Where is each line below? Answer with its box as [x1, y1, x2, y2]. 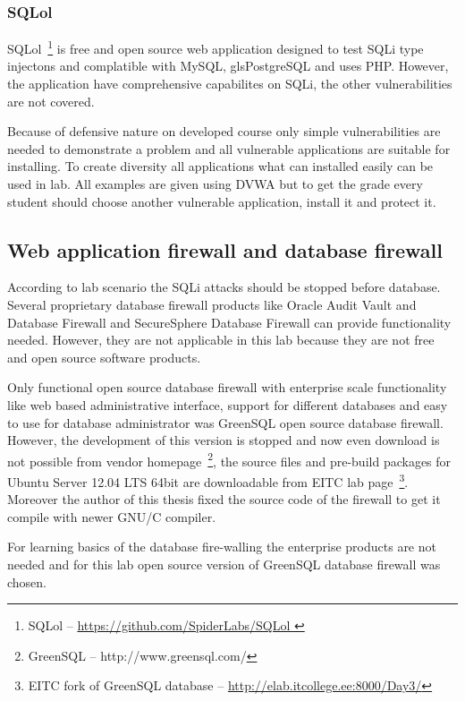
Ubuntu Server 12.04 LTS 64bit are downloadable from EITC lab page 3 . [7, 470, 409, 491]
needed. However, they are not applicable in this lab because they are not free [7, 330, 435, 349]
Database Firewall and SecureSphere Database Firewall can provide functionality [7, 312, 452, 331]
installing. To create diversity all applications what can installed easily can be [7, 157, 434, 175]
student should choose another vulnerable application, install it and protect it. [7, 192, 436, 210]
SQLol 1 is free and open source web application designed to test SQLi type [7, 37, 424, 57]
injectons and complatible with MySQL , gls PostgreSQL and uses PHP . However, [7, 56, 449, 75]
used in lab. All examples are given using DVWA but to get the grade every [7, 175, 423, 193]
